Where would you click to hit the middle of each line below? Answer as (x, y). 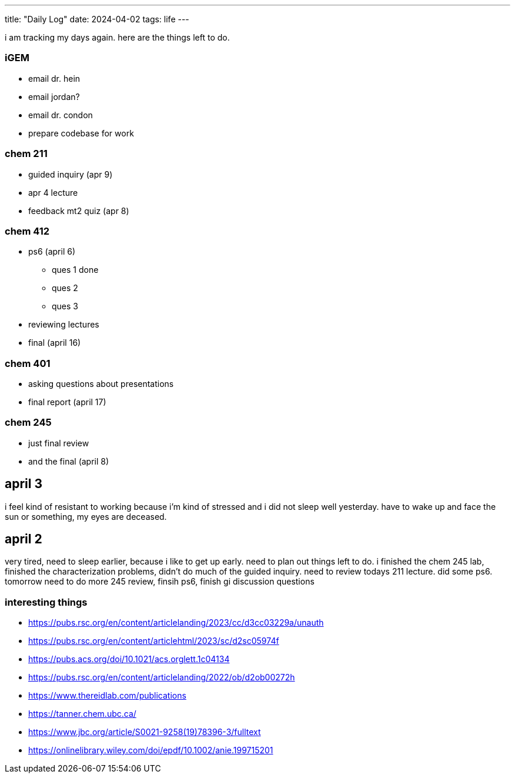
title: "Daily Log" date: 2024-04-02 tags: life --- (97, 19)
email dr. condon (61, 115)
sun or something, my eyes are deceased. (86, 516)
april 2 (24, 539)
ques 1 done (75, 270)
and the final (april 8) (69, 461)
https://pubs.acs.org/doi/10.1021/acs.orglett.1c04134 (129, 659)
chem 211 (26, 154)
